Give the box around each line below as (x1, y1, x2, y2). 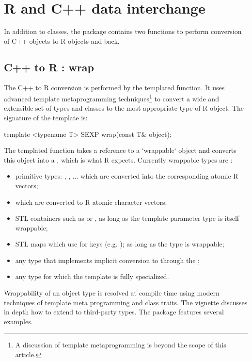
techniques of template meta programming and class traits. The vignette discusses (4, 297, 248, 307)
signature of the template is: (4, 112, 88, 122)
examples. (4, 316, 33, 326)
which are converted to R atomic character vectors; (15, 197, 167, 207)
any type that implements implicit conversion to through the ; (15, 255, 200, 265)
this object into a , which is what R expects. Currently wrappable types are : (4, 154, 233, 165)
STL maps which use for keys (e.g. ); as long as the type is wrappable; (15, 239, 224, 249)
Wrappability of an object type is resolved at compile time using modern (4, 288, 220, 298)
